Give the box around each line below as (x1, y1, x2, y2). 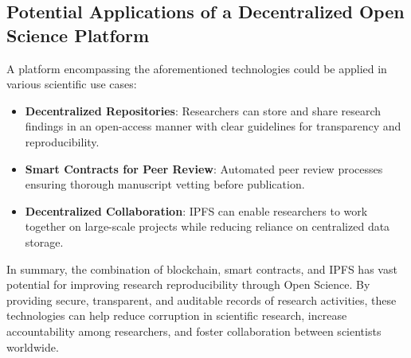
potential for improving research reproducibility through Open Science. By (6, 276, 370, 293)
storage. (25, 233, 64, 250)
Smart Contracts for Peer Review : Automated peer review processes (25, 160, 383, 177)
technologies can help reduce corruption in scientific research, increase (6, 307, 347, 324)
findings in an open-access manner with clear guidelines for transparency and (25, 118, 401, 134)
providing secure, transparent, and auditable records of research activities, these (6, 291, 397, 308)
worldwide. (6, 338, 59, 355)
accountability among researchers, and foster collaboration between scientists (6, 322, 382, 339)
